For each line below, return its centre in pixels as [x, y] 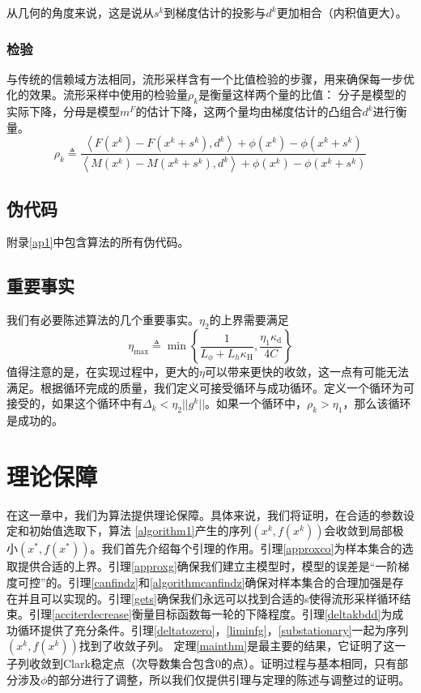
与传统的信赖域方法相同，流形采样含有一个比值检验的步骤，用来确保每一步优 [210, 78]
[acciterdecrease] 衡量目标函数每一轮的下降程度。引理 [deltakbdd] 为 [222, 614]
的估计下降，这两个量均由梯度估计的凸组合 [249, 111]
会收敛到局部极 [364, 530]
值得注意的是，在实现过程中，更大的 [103, 372]
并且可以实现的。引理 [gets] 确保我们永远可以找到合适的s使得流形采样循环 [208, 598]
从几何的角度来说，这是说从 [80, 12]
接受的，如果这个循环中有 [74, 403]
